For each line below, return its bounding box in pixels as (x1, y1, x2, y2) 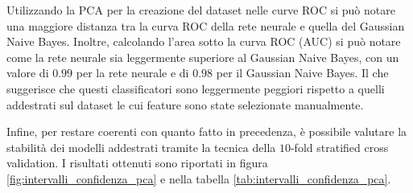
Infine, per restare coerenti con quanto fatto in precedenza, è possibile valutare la (6, 123, 407, 140)
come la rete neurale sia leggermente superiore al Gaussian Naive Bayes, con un (6, 48, 399, 65)
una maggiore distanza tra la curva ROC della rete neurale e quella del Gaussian (6, 17, 405, 34)
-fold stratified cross (290, 138, 389, 155)
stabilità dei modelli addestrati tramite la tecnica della (6, 138, 276, 155)
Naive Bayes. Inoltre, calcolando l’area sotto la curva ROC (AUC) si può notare (6, 33, 401, 50)
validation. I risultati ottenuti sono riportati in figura (6, 154, 268, 171)
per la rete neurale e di (76, 64, 189, 81)
